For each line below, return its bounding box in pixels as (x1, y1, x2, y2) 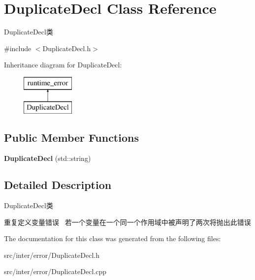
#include (4, 43, 32, 53)
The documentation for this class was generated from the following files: (4, 233, 221, 244)
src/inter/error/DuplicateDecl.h (4, 249, 99, 260)
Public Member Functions (4, 130, 139, 145)
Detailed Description (4, 177, 112, 192)
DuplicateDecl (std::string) (4, 153, 91, 163)
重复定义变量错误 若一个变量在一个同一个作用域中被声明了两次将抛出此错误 (4, 217, 251, 227)
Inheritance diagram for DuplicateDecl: (4, 60, 122, 70)
